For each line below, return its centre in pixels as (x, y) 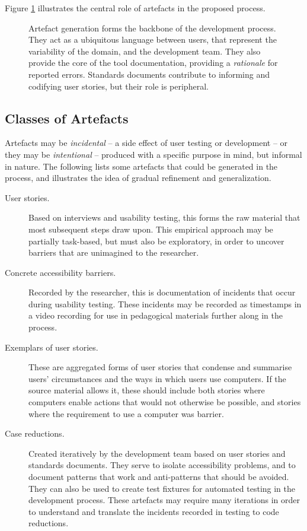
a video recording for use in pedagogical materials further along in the (156, 315)
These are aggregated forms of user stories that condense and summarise (160, 367)
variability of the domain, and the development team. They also (145, 51)
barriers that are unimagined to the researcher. (114, 252)
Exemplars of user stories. (52, 347)
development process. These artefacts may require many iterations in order (164, 500)
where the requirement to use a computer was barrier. (126, 413)
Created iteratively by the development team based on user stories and (157, 453)
